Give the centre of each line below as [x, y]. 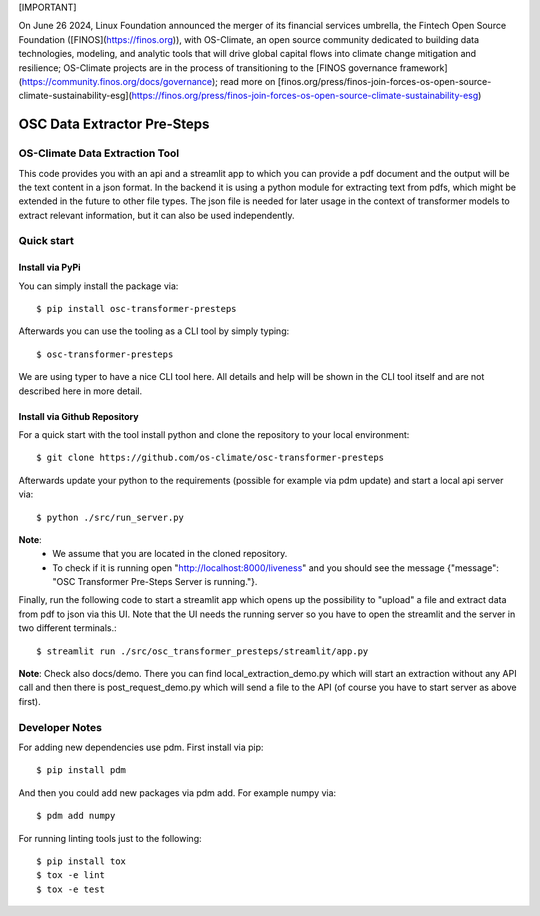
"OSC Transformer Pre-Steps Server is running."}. [155, 582]
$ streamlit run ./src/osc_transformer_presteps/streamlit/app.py [202, 651]
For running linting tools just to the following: [110, 838]
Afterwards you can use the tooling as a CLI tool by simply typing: [154, 331]
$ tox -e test [70, 889]
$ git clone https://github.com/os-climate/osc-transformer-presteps [210, 458]
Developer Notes [60, 727]
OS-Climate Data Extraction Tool [99, 153]
